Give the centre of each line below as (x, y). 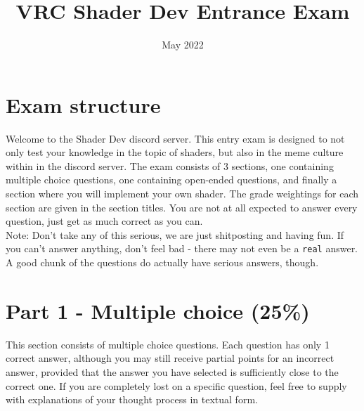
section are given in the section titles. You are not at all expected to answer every (182, 207)
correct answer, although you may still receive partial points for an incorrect (170, 358)
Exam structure (83, 104)
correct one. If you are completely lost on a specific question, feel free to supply (176, 385)
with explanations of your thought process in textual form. (132, 399)
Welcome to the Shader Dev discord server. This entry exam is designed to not (175, 138)
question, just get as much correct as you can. (104, 221)
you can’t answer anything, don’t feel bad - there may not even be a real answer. (182, 248)
